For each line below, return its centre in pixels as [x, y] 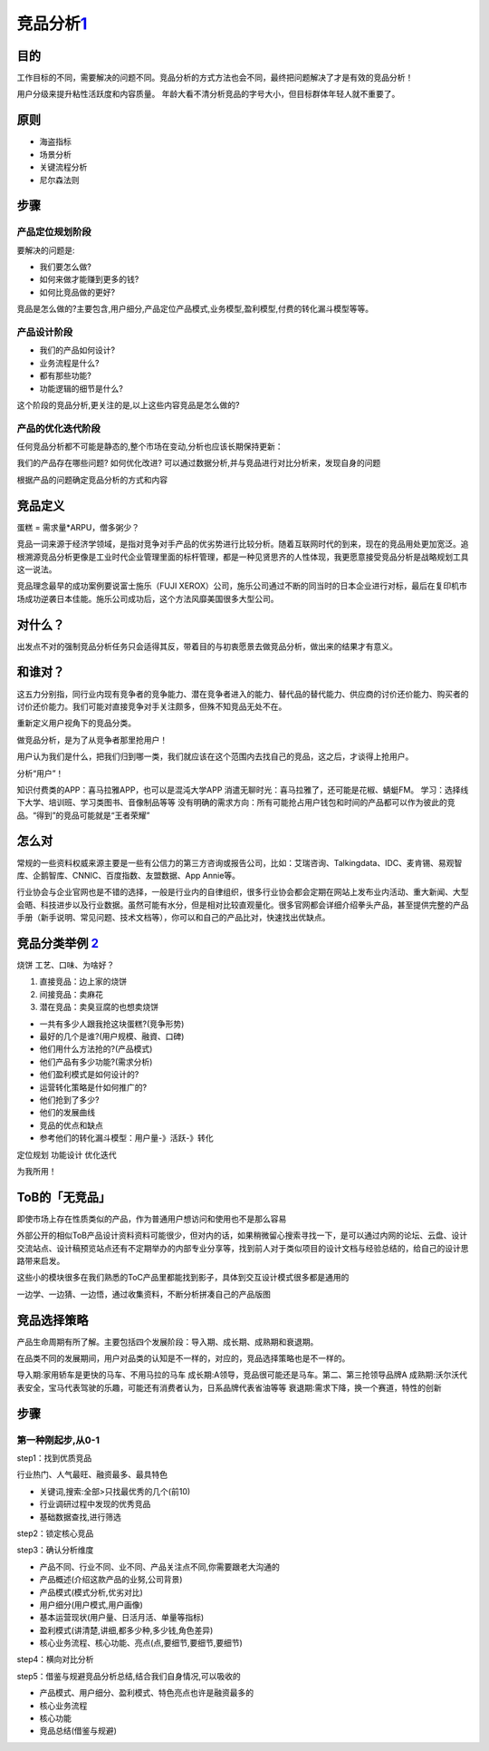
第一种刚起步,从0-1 [58, 1440]
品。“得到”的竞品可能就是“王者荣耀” [83, 815]
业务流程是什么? [69, 363]
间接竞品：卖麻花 [71, 994]
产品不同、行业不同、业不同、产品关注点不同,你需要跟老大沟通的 [160, 1566]
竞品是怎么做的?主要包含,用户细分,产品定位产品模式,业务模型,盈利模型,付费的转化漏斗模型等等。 [195, 309]
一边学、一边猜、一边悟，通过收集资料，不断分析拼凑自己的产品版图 [144, 1294]
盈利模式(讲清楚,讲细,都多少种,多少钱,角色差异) [126, 1630]
